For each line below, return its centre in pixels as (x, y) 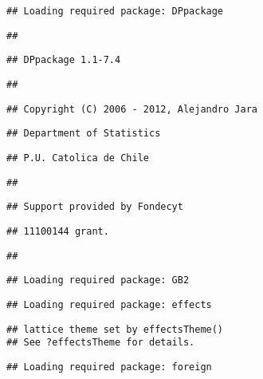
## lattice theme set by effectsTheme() (115, 329)
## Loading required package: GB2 (98, 280)
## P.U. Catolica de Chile (78, 158)
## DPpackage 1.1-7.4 (64, 60)
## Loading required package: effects (109, 304)
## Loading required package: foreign (109, 367)
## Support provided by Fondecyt (95, 207)
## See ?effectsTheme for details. (101, 343)
